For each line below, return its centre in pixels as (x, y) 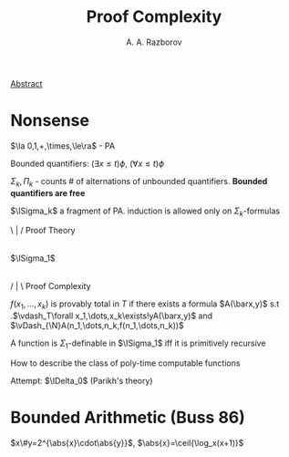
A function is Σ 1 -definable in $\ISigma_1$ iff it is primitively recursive (139, 344)
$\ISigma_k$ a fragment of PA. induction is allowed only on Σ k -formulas (145, 212)
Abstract (26, 83)
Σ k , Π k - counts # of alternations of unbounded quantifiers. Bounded (139, 182)
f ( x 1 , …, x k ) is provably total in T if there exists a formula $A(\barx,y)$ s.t (145, 305)
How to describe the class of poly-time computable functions (125, 363)
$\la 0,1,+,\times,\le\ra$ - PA (63, 145)
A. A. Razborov (154, 42)
